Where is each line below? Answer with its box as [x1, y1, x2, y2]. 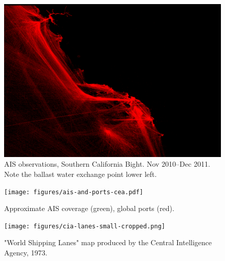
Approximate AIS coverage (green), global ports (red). [4, 203, 174, 214]
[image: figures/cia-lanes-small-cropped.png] [4, 222, 165, 230]
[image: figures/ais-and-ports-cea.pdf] [4, 188, 144, 196]
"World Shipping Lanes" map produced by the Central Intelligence [4, 237, 212, 248]
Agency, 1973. [4, 247, 48, 258]
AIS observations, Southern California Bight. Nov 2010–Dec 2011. [4, 159, 210, 169]
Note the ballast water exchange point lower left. [4, 168, 157, 179]
